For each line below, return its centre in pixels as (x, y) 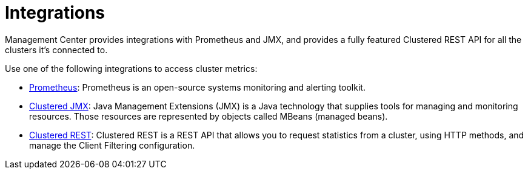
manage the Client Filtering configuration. (112, 145)
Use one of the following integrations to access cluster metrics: (131, 68)
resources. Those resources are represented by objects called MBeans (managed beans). (209, 116)
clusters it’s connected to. (56, 50)
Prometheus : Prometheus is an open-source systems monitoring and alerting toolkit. (197, 87)
